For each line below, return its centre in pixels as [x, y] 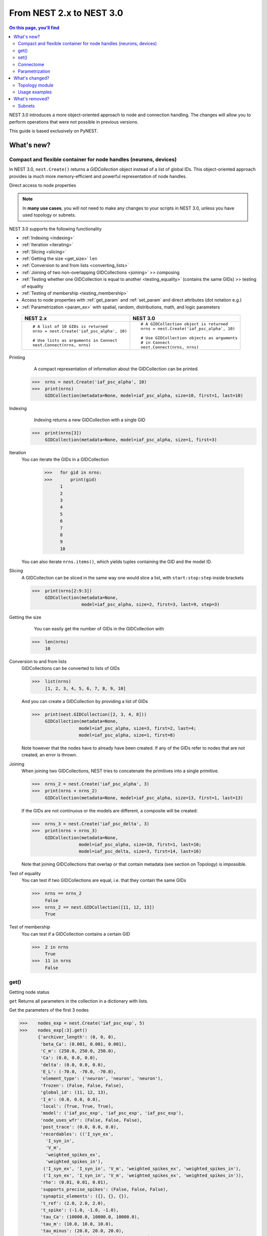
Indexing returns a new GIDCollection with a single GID [90, 420]
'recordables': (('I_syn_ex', [77, 1134]
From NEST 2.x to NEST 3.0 [66, 13]
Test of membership [30, 927]
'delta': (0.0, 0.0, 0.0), [73, 1065]
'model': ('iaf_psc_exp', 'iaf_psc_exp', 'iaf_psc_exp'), [112, 1113]
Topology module [36, 85]
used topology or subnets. [49, 215]
